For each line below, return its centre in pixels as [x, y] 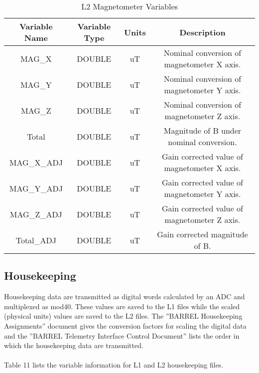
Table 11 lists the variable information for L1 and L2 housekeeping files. [114, 365]
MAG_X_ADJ [36, 162]
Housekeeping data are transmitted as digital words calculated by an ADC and [125, 296]
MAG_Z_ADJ [36, 214]
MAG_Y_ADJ [36, 188]
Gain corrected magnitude [202, 234]
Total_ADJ [36, 240]
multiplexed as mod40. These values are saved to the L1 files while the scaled [122, 306]
